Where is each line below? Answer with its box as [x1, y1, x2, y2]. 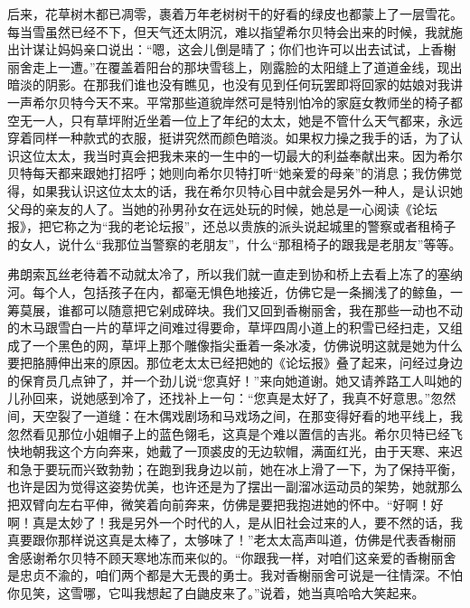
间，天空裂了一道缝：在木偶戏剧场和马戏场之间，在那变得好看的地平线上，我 [7, 407, 463, 426]
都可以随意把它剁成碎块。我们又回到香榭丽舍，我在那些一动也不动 [70, 300, 463, 319]
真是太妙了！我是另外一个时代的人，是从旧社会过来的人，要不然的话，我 [32, 512, 463, 531]
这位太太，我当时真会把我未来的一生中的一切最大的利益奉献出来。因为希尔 [19, 145, 463, 164]
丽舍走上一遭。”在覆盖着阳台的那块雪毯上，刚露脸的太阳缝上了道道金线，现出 [7, 57, 463, 76]
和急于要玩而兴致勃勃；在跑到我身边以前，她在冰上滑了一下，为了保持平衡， [7, 459, 463, 478]
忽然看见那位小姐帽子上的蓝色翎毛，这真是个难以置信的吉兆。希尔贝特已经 [7, 424, 450, 443]
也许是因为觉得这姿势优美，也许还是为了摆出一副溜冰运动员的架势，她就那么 [7, 477, 463, 496]
